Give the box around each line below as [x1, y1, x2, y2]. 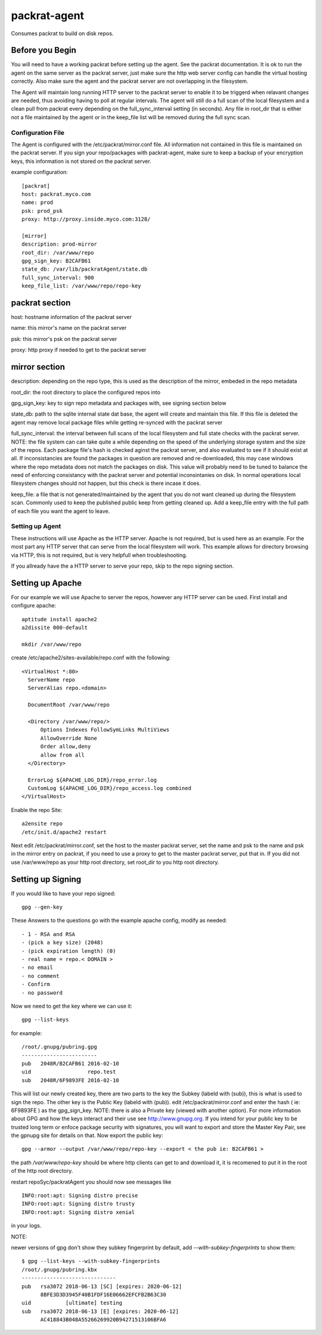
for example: [11, 1029, 42, 1037]
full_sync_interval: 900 [21, 274, 94, 281]
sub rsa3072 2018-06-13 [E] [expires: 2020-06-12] [21, 1308, 179, 1315]
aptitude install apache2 [21, 616, 98, 622]
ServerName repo [27, 676, 76, 683]
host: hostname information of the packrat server [11, 314, 132, 321]
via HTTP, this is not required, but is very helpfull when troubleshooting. [11, 552, 188, 559]
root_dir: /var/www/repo [21, 249, 94, 256]
